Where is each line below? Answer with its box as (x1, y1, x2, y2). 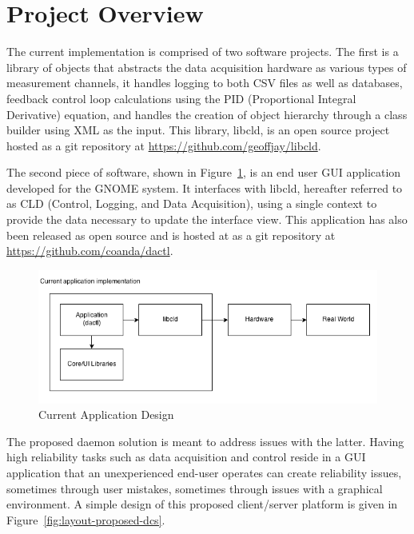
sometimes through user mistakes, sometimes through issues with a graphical (6, 480, 383, 496)
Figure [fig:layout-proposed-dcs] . (6, 511, 165, 528)
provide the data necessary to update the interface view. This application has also (6, 211, 408, 228)
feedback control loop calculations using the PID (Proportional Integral (6, 90, 356, 106)
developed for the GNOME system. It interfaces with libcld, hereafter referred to (6, 179, 403, 196)
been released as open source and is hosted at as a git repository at (6, 226, 336, 243)
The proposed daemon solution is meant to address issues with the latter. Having (6, 432, 404, 449)
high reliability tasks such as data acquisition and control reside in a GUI (6, 448, 366, 465)
